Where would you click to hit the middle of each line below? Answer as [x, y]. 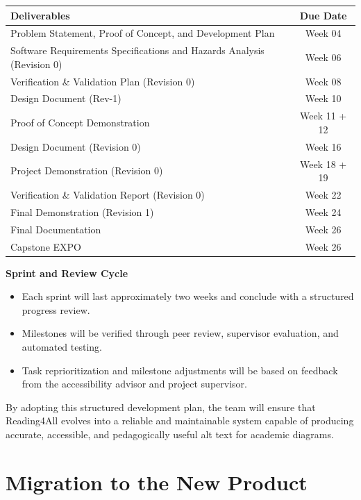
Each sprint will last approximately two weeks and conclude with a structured [188, 296]
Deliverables [40, 15]
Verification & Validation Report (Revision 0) [108, 195]
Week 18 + [323, 164]
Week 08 [323, 81]
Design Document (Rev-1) [66, 98]
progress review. [56, 309]
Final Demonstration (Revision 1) [82, 211]
